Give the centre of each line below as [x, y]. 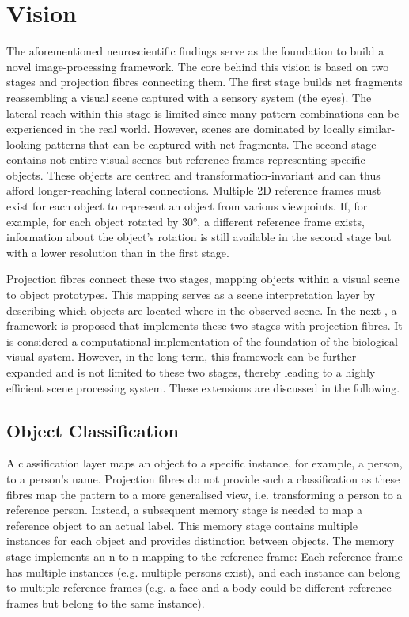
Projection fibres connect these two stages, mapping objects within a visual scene [203, 279]
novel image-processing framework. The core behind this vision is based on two [198, 66]
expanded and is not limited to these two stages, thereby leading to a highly [191, 372]
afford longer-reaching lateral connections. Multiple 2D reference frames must [194, 190]
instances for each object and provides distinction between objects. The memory [201, 541]
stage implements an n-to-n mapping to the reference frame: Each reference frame [204, 556]
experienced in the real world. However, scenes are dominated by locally [181, 129]
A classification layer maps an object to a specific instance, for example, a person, [204, 463]
